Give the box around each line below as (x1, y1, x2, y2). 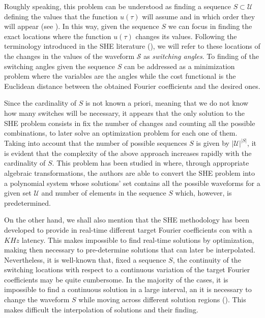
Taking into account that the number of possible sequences (4, 138, 187, 148)
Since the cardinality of (4, 98, 77, 108)
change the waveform (4, 294, 70, 305)
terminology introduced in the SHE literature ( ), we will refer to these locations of (4, 41, 260, 51)
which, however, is (175, 187, 232, 198)
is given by (196, 138, 230, 148)
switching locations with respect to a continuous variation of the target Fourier (4, 264, 250, 275)
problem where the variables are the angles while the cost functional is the (4, 71, 236, 81)
